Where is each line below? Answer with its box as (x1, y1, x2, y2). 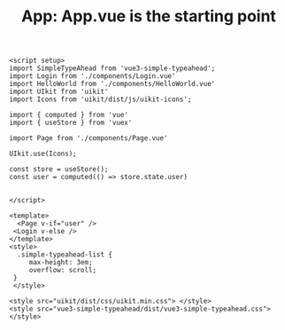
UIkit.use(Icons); (9, 149, 77, 159)
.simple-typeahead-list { (17, 250, 113, 259)
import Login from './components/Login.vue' (9, 72, 176, 81)
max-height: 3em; (28, 258, 93, 267)
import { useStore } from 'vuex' (9, 118, 133, 128)
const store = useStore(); (9, 165, 109, 174)
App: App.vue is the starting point (20, 6, 277, 27)
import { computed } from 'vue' (9, 111, 128, 120)
